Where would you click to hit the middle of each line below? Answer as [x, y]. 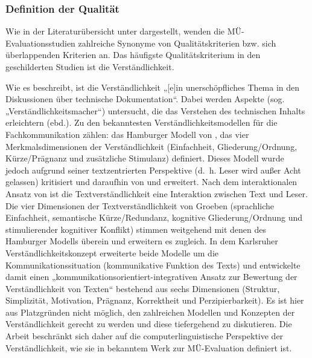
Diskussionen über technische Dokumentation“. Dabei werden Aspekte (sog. [145, 99]
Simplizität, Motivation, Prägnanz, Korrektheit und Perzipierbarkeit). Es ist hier [155, 300]
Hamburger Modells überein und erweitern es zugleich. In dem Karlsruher [142, 241]
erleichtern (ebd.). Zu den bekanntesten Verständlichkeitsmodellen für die [142, 122]
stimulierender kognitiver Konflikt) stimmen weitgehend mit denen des [136, 229]
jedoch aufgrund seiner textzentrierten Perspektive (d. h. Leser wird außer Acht [153, 170]
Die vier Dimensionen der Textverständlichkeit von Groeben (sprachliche [140, 205]
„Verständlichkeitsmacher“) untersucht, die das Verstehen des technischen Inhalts [155, 110]
